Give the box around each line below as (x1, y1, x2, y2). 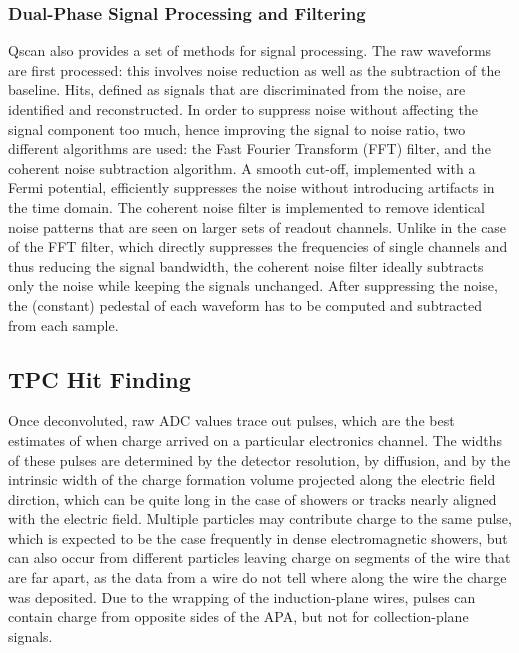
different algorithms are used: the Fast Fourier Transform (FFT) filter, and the (8, 138, 491, 159)
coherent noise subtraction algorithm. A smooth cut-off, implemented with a (8, 157, 476, 178)
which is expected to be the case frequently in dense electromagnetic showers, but (8, 527, 508, 548)
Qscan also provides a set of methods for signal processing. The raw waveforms (8, 40, 492, 61)
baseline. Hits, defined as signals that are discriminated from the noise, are (8, 79, 466, 100)
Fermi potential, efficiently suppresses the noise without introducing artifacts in (8, 177, 495, 198)
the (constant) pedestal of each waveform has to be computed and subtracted (8, 294, 483, 315)
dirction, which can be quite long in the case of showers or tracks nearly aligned (8, 488, 497, 509)
